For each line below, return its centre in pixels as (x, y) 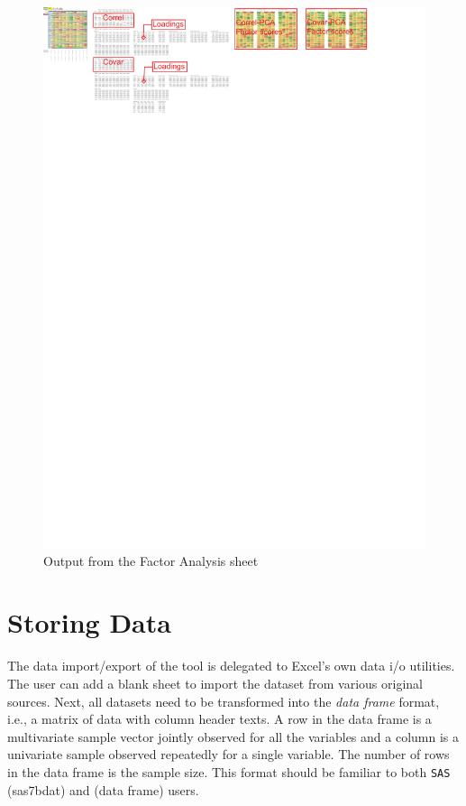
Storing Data (89, 622)
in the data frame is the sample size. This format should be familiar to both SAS (229, 771)
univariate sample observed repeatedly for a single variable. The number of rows (228, 754)
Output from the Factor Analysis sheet (151, 560)
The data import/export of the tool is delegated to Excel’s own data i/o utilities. (231, 666)
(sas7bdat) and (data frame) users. (103, 789)
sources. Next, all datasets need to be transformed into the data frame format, (224, 701)
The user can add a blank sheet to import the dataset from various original (215, 683)
